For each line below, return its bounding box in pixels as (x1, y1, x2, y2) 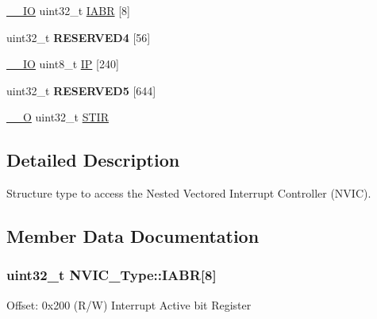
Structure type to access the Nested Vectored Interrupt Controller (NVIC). (6, 185, 371, 202)
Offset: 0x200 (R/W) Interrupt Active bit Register (6, 296, 252, 313)
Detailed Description (6, 148, 180, 172)
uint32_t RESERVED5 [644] (6, 82, 156, 98)
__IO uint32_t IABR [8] (6, 2, 130, 18)
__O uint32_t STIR (6, 109, 109, 125)
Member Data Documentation (6, 224, 260, 248)
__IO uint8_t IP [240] (6, 56, 119, 72)
